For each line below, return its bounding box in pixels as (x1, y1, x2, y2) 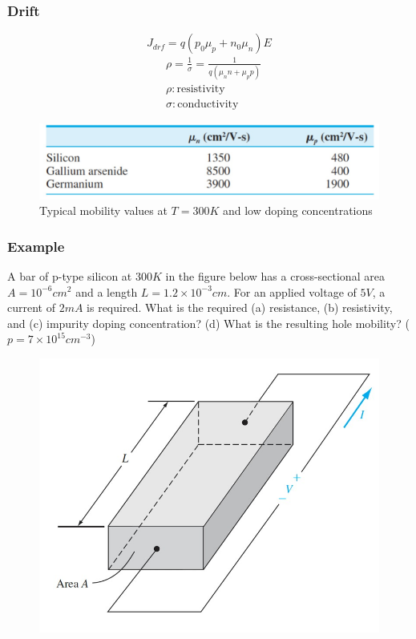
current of (7, 299, 55, 316)
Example (7, 236, 65, 256)
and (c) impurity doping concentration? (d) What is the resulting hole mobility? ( (7, 314, 410, 331)
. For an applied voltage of (227, 283, 357, 300)
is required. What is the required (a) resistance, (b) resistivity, (87, 299, 393, 316)
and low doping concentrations (222, 202, 373, 219)
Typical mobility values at (39, 202, 168, 219)
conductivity (177, 99, 239, 111)
